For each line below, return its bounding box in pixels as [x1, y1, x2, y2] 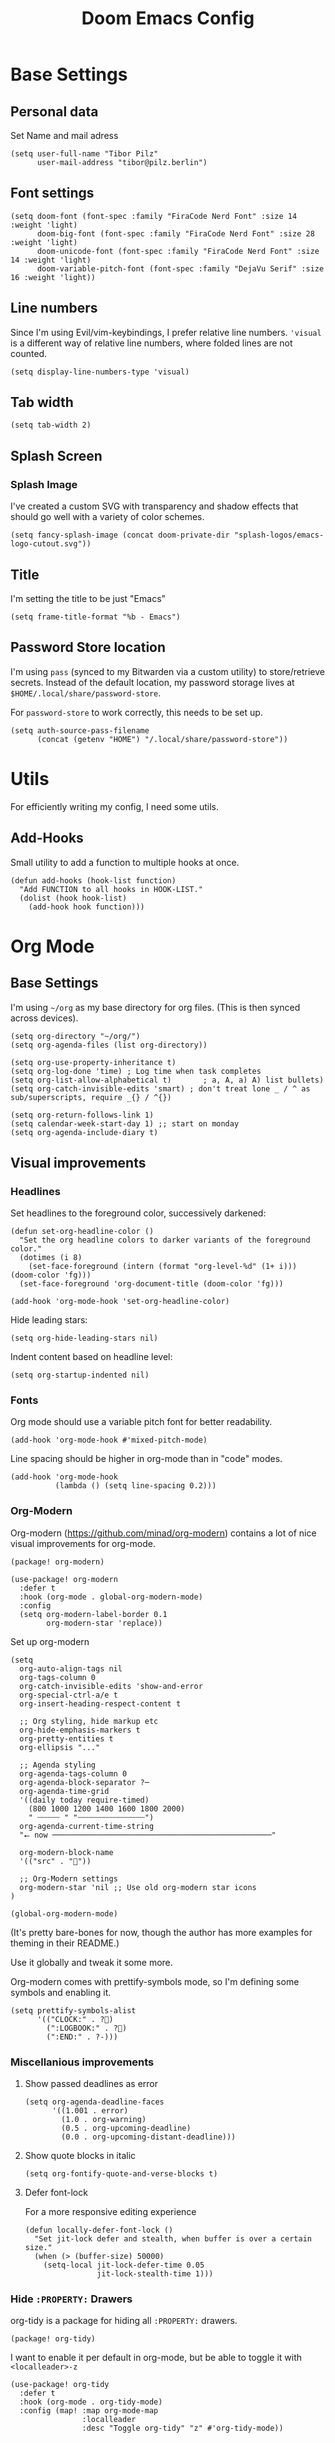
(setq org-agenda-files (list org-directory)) [10, 1040, 208, 1050]
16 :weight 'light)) [10, 272, 97, 282]
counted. [10, 347, 48, 359]
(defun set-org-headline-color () [10, 1227, 155, 1237]
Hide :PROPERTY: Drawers [10, 2292, 133, 2306]
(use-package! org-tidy [10, 2380, 110, 2390]
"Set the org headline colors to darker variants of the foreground [19, 1235, 311, 1246]
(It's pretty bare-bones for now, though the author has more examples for [10, 1926, 313, 1938]
